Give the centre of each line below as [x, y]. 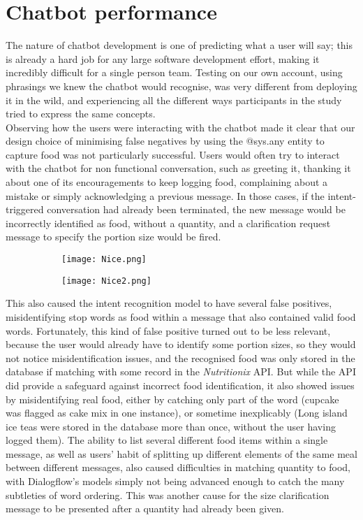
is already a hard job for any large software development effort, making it [163, 58]
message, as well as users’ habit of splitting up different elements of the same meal [181, 453]
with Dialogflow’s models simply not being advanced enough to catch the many [175, 481]
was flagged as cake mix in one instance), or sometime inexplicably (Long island [177, 413]
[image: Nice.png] [104, 260]
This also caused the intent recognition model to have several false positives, [169, 303]
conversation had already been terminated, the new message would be [196, 209]
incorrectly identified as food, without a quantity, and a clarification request [168, 223]
